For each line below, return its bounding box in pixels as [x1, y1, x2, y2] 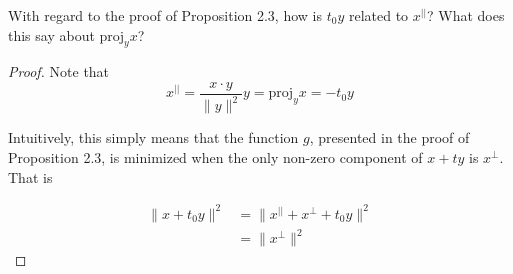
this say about [8, 24, 95, 45]
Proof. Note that [8, 61, 110, 82]
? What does [427, 5, 505, 25]
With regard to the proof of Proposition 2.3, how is [8, 5, 322, 25]
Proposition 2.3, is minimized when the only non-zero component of [8, 146, 423, 167]
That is [8, 166, 53, 187]
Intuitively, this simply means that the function [8, 127, 299, 148]
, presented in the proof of [309, 127, 470, 148]
